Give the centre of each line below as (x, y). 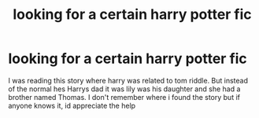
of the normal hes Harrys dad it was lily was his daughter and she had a (124, 89)
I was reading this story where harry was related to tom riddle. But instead (128, 80)
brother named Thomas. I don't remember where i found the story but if (124, 97)
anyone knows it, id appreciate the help (72, 105)
